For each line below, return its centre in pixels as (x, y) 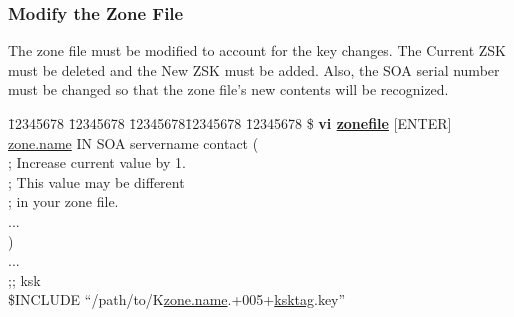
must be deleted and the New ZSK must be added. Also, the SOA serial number (254, 69)
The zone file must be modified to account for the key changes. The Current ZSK (257, 50)
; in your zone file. (63, 201)
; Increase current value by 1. (97, 162)
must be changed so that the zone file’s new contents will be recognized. (228, 89)
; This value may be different (96, 181)
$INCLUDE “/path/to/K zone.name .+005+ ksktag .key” (177, 299)
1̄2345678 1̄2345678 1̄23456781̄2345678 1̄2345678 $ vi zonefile (198, 123)
